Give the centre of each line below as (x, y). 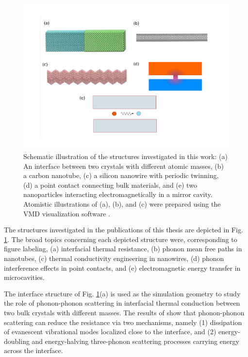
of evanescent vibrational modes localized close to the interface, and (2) (110, 332)
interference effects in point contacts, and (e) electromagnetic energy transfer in (122, 268)
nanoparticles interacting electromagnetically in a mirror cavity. (118, 194)
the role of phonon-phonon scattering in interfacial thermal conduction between (122, 303)
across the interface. (33, 350)
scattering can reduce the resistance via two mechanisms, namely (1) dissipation (123, 322)
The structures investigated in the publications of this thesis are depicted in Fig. (124, 230)
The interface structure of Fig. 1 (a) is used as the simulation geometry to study (122, 293)
